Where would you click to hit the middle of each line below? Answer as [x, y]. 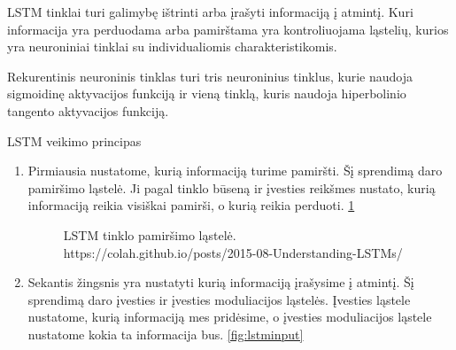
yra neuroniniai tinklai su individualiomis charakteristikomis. [172, 47]
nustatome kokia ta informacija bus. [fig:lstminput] [166, 334]
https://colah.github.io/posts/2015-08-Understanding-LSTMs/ [233, 252]
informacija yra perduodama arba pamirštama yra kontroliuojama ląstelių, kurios [228, 29]
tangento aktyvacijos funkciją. [88, 110]
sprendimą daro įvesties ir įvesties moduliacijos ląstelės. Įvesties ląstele [219, 299]
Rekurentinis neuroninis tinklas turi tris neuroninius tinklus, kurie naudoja [210, 76]
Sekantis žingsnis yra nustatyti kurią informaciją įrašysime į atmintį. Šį [221, 282]
